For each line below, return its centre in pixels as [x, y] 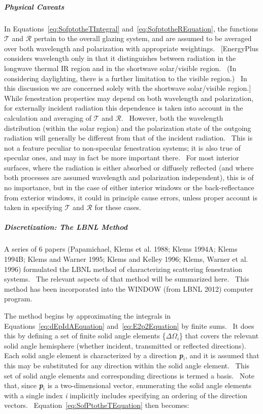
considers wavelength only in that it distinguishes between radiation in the [120, 58]
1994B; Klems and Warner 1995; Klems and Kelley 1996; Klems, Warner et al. [126, 259]
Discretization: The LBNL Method [66, 227]
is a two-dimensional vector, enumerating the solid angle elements [150, 385]
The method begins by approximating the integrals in [88, 315]
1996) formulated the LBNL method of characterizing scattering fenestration [123, 269]
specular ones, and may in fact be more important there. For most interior [122, 158]
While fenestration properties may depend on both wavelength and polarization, [129, 98]
